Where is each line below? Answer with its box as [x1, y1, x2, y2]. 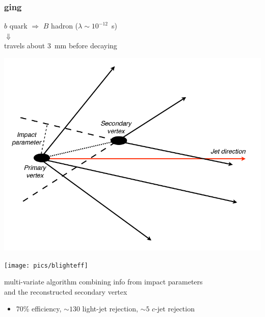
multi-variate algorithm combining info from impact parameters [4, 276, 203, 287]
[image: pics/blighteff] [4, 262, 88, 269]
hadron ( [51, 20, 78, 31]
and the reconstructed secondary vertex [4, 286, 127, 297]
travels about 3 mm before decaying [4, 40, 117, 51]
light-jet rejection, [82, 303, 138, 314]
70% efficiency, [16, 303, 62, 314]
